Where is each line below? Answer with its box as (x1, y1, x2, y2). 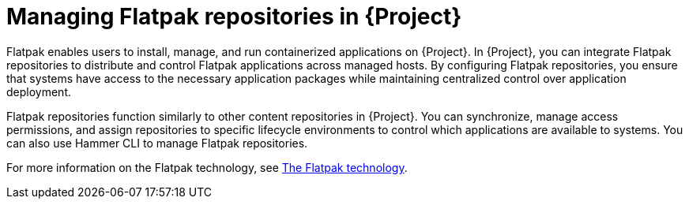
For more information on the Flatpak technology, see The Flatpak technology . (6, 160, 408, 174)
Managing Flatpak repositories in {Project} (6, 3, 462, 30)
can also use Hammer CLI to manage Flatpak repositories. (6, 136, 308, 150)
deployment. (6, 84, 71, 99)
